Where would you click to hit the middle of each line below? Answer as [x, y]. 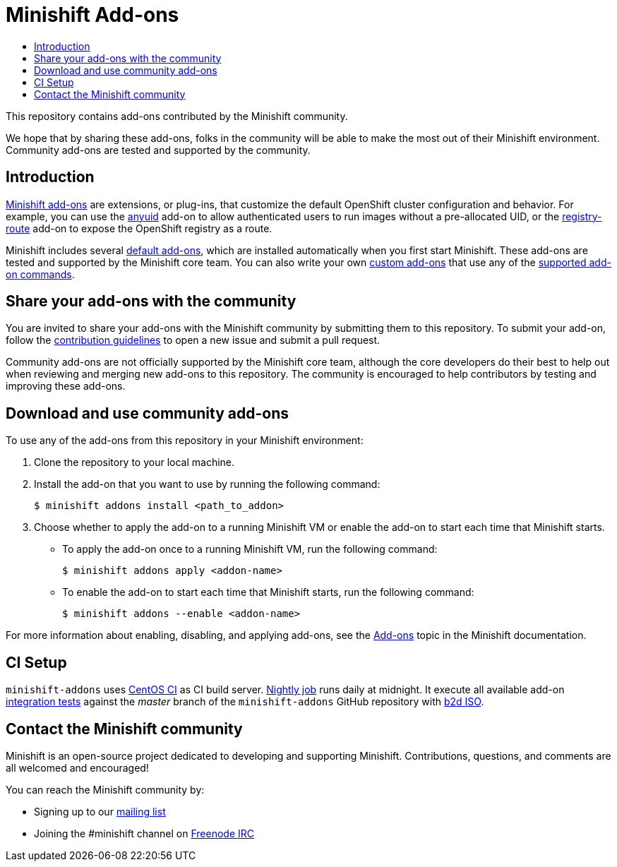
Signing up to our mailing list [100, 811]
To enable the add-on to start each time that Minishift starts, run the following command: [268, 592]
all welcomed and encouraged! [77, 767]
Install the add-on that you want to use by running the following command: [207, 484]
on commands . [40, 274]
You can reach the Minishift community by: [105, 789]
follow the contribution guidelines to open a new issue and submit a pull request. [193, 340]
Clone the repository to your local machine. [134, 462]
